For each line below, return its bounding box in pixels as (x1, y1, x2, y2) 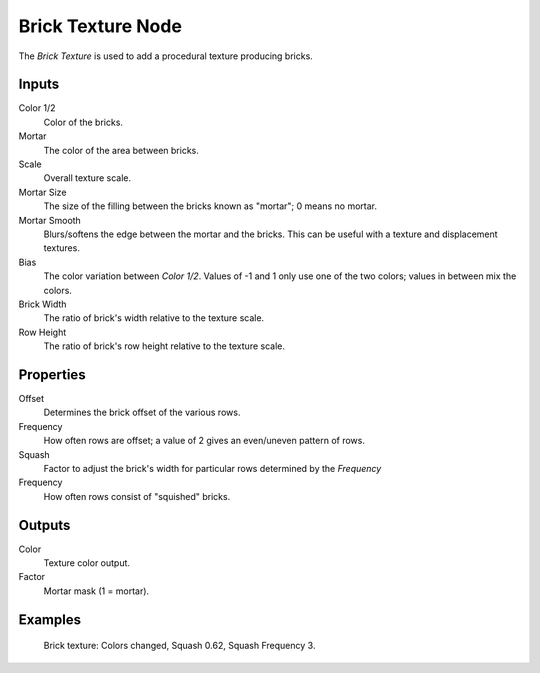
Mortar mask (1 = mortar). (43, 585, 150, 597)
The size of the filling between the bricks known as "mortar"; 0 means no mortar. (43, 200, 377, 212)
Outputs (18, 516, 71, 534)
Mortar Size (18, 186, 67, 198)
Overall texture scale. (43, 172, 132, 184)
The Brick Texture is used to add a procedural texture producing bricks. (18, 50, 314, 62)
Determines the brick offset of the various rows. (43, 406, 241, 419)
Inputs (18, 76, 60, 93)
